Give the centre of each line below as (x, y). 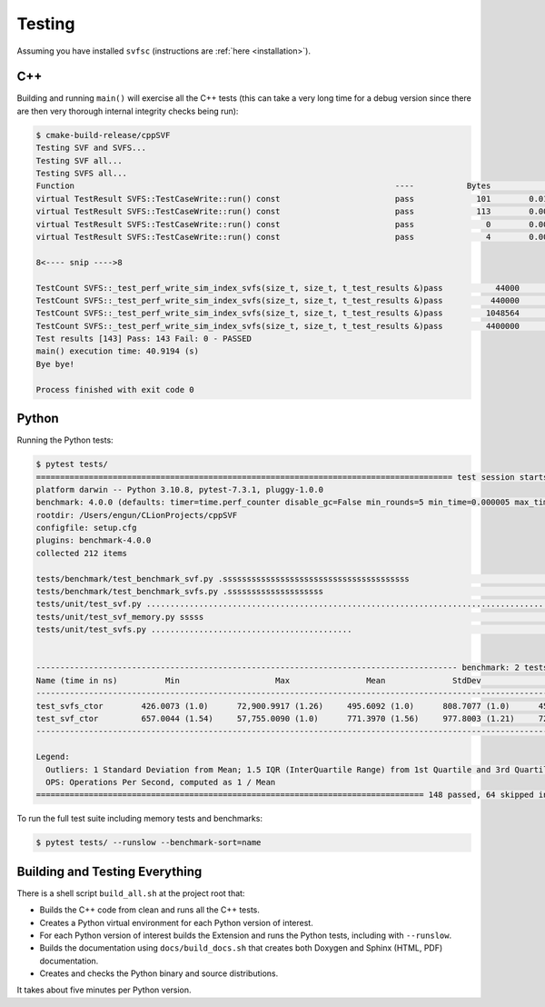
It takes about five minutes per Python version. (104, 990)
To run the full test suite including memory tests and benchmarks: (140, 819)
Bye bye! (55, 364)
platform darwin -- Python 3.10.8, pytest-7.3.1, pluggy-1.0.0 (180, 489)
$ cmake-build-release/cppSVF (103, 135)
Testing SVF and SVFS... (91, 148)
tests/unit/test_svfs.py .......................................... (194, 630)
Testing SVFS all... (81, 173)
